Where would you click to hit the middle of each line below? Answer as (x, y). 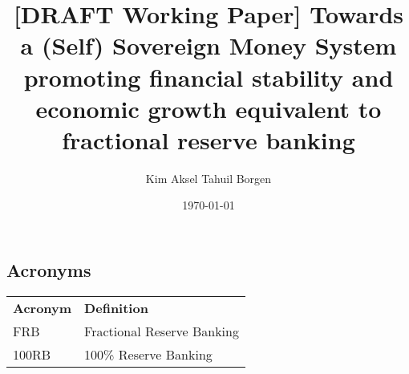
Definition (116, 307)
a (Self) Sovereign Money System (209, 45)
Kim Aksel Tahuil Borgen (209, 178)
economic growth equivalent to (209, 108)
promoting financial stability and (209, 77)
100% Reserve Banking (148, 354)
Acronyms (49, 270)
